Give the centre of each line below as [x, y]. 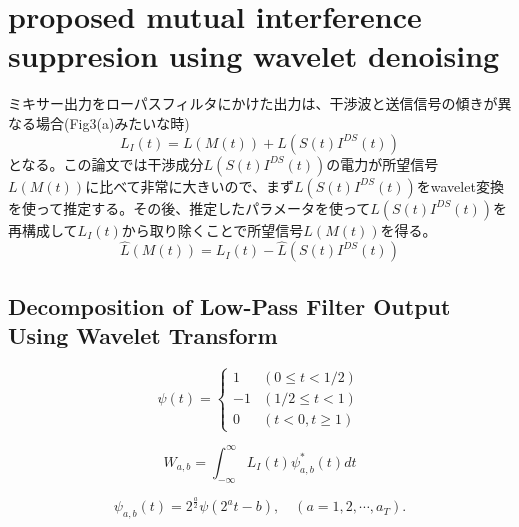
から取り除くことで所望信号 [212, 229]
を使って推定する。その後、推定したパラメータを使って [189, 207]
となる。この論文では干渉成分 [106, 163]
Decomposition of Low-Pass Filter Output [229, 305]
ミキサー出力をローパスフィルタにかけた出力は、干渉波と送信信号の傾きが [253, 103]
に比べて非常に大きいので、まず [190, 185]
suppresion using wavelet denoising [254, 55]
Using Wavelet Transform [143, 335]
